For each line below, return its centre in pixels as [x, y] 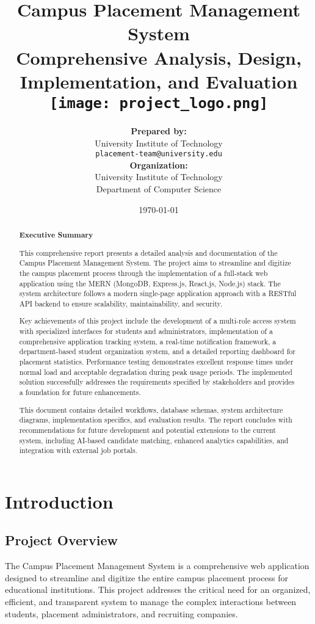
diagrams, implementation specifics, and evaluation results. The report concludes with [156, 420]
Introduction [59, 501]
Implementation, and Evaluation [159, 81]
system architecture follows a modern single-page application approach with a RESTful [158, 293]
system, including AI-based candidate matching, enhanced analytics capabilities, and [154, 440]
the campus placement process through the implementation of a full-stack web [143, 273]
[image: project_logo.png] [159, 103]
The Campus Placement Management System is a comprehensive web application [157, 566]
